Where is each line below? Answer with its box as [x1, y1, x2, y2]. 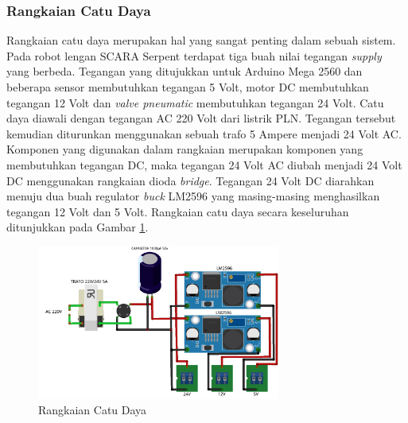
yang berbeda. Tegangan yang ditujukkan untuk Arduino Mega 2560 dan [6, 63, 363, 80]
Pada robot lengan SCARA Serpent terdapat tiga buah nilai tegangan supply [6, 47, 382, 64]
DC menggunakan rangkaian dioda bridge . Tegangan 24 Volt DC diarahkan [6, 172, 375, 188]
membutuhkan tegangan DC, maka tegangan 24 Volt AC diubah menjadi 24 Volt [6, 156, 402, 173]
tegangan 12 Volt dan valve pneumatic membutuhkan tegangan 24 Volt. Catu [6, 94, 384, 111]
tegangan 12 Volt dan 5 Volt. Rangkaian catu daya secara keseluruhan [6, 203, 349, 219]
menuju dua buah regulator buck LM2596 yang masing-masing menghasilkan [6, 188, 380, 204]
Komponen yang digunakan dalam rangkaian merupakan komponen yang [6, 141, 363, 157]
